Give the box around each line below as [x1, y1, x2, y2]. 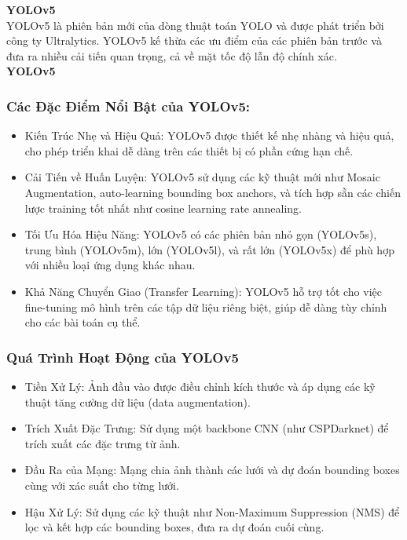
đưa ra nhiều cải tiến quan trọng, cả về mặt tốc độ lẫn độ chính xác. [6, 47, 337, 64]
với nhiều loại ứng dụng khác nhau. [24, 257, 196, 273]
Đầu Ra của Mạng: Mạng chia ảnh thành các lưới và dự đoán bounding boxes [24, 462, 400, 478]
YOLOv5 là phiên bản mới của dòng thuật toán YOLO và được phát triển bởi [6, 16, 384, 33]
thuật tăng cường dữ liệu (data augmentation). [24, 393, 251, 410]
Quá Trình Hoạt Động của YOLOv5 [6, 347, 239, 367]
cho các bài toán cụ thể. [24, 314, 141, 330]
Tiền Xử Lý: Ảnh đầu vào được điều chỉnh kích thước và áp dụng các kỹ [24, 378, 376, 394]
